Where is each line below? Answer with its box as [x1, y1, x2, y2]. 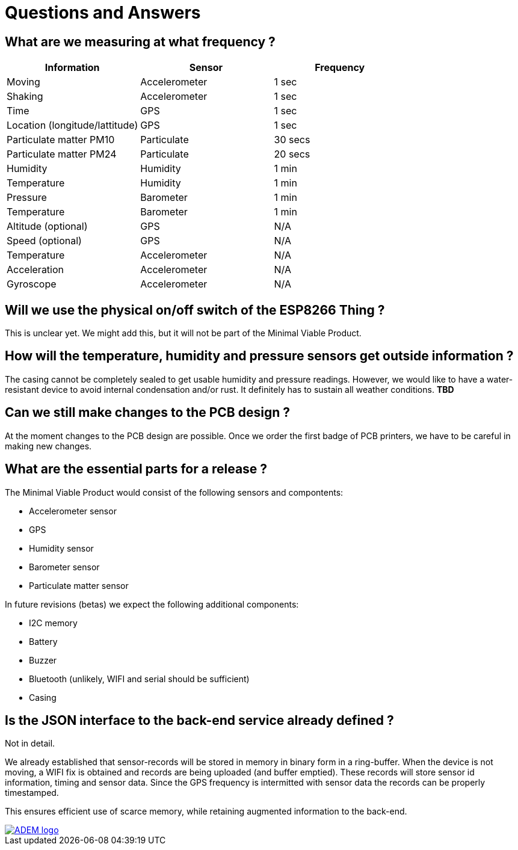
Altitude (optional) [7, 220, 88, 233]
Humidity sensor [29, 543, 94, 553]
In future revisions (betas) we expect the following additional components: [5, 599, 299, 609]
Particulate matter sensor [29, 580, 129, 591]
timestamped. [5, 787, 59, 798]
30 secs [274, 134, 310, 146]
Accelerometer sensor [29, 505, 117, 516]
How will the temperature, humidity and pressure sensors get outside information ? [5, 348, 514, 364]
